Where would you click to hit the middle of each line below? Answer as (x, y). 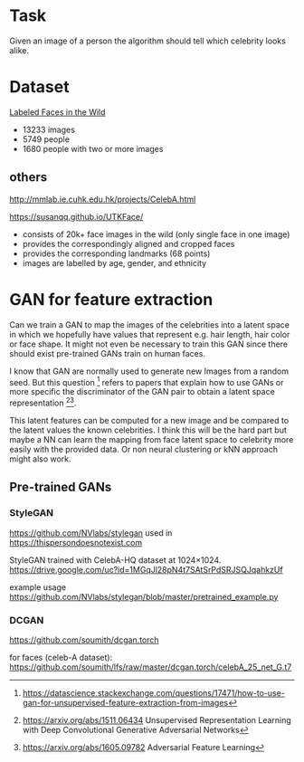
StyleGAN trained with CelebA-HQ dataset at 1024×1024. (115, 560)
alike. (19, 50)
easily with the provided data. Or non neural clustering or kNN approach (144, 449)
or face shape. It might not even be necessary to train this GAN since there (148, 344)
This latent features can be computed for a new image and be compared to (149, 420)
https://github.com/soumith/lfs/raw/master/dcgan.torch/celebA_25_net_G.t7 (151, 667)
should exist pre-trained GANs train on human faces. (108, 353)
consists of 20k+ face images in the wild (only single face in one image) (156, 234)
